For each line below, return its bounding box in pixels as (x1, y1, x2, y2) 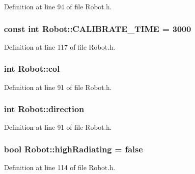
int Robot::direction (4, 103, 84, 115)
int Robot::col (4, 62, 60, 75)
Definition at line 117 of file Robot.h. (4, 41, 115, 52)
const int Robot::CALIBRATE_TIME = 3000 (4, 22, 191, 34)
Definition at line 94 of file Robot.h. (4, 1, 112, 11)
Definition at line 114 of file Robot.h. (4, 162, 115, 173)
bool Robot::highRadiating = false (4, 143, 143, 155)
